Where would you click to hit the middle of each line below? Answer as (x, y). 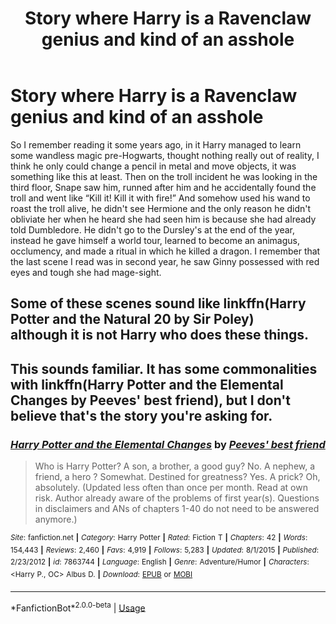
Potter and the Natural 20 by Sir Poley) (132, 319)
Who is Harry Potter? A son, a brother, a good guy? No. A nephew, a (175, 466)
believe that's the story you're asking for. (141, 415)
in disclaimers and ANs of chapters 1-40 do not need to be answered (177, 509)
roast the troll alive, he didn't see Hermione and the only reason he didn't (161, 208)
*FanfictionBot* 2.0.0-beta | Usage (78, 607)
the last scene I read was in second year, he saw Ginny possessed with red (165, 261)
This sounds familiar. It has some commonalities (164, 368)
